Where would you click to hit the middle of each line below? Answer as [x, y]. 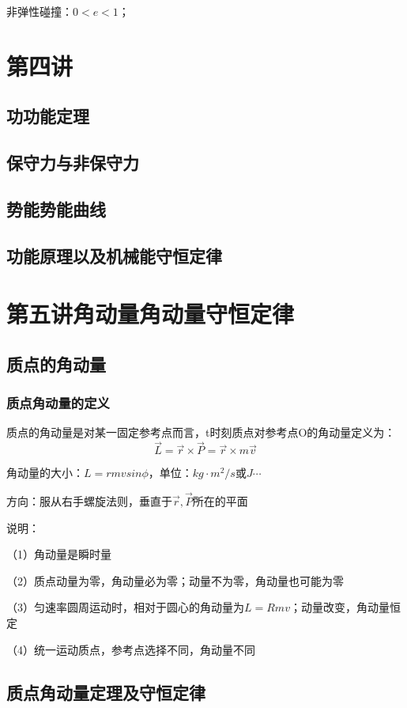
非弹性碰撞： [40, 11]
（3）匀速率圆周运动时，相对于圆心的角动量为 [125, 607]
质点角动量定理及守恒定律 [106, 692]
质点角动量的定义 [58, 403]
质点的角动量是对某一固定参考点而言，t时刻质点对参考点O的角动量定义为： [201, 432]
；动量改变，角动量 [339, 607]
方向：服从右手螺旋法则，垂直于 [89, 501]
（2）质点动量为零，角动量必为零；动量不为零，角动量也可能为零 [175, 580]
